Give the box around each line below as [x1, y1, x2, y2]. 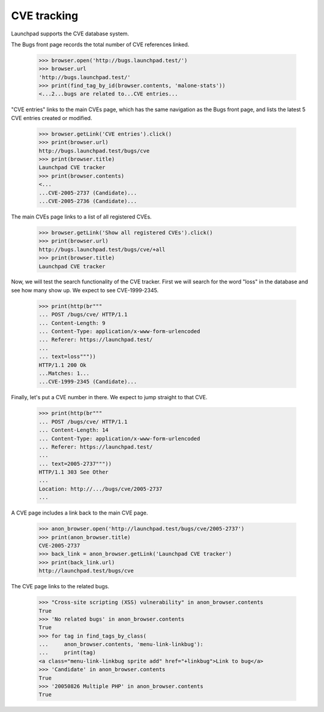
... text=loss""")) [38, 353, 96, 360]
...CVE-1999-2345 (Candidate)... [38, 378, 137, 385]
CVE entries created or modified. [11, 114, 92, 121]
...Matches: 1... [38, 370, 90, 376]
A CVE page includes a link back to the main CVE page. [11, 509, 148, 516]
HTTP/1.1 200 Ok [38, 361, 87, 369]
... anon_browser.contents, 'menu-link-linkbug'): [38, 641, 203, 648]
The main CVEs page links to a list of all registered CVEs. [11, 213, 152, 220]
